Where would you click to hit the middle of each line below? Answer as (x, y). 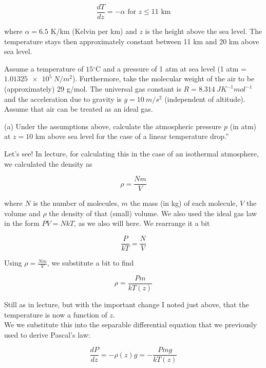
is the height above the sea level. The (204, 31)
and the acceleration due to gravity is (63, 99)
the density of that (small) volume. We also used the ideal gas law (153, 213)
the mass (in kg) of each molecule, (184, 203)
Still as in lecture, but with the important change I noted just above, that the (127, 304)
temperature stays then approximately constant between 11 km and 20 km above (132, 41)
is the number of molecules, (76, 203)
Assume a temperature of (44, 68)
